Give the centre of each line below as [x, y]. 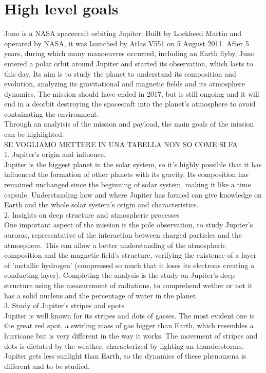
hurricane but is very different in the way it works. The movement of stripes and [131, 335]
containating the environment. [52, 113]
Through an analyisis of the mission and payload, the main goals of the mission [129, 124]
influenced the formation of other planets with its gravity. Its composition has [127, 174]
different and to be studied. [47, 366]
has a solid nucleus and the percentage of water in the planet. [101, 295]
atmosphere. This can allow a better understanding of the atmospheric [115, 245]
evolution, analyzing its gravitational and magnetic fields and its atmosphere [125, 84]
